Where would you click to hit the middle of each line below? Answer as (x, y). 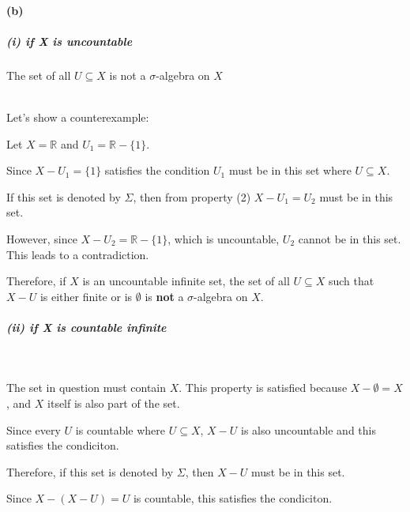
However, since (42, 238)
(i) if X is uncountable (70, 41)
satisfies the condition (157, 170)
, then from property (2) (192, 196)
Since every (34, 429)
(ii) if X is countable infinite (87, 327)
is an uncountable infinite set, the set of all (186, 281)
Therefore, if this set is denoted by (90, 471)
